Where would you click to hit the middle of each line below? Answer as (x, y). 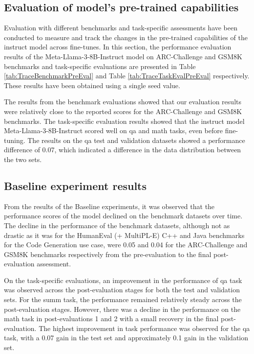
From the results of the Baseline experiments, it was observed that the (109, 206)
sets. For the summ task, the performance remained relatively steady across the (123, 299)
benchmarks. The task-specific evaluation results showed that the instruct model (124, 121)
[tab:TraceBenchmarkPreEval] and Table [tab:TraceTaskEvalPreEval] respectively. (127, 76)
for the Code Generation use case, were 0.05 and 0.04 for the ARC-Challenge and (126, 245)
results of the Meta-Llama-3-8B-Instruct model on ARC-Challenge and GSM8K (123, 56)
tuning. (15, 140)
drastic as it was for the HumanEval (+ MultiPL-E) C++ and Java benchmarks (124, 235)
